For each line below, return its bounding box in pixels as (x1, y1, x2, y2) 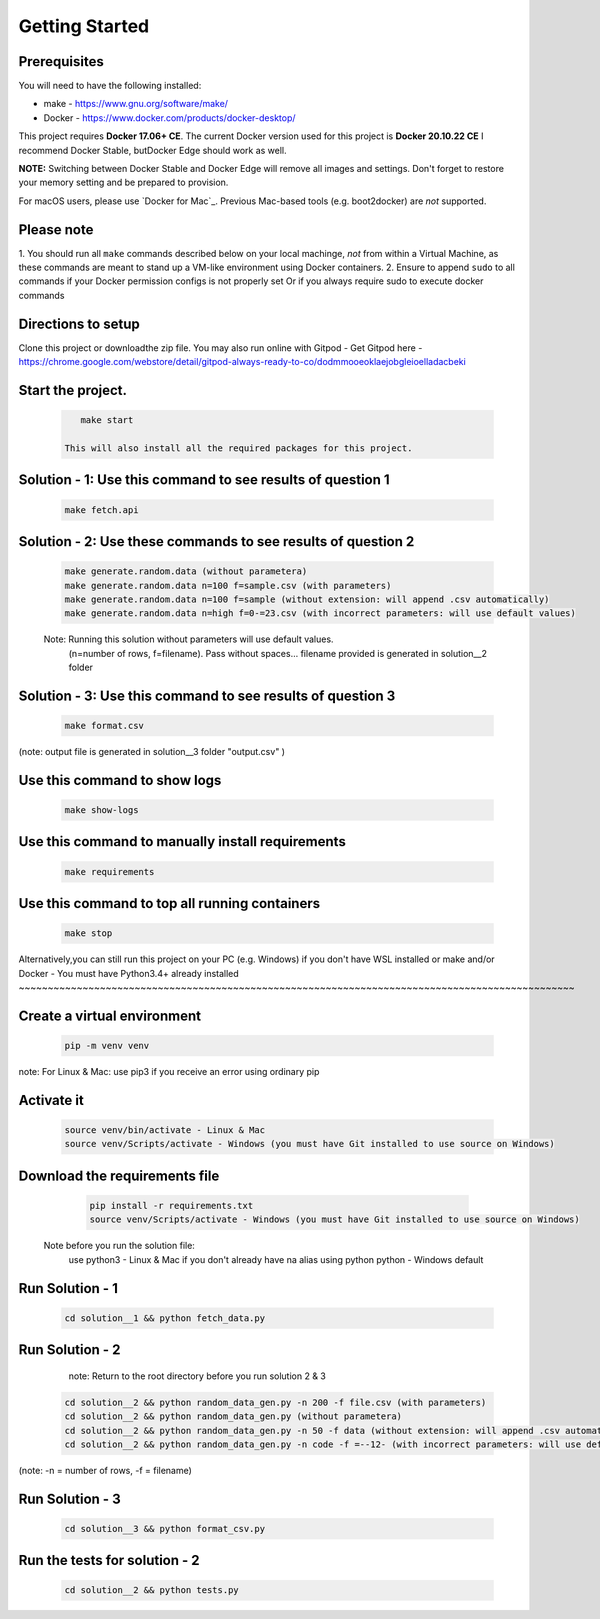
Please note (18, 221, 94, 238)
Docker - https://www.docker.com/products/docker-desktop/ (43, 111, 296, 124)
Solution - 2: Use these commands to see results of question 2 (18, 533, 415, 550)
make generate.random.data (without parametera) (64, 566, 308, 577)
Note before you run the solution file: (43, 1240, 195, 1252)
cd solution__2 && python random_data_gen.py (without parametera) (64, 1411, 403, 1422)
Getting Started (18, 15, 150, 37)
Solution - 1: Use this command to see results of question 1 (18, 471, 390, 489)
